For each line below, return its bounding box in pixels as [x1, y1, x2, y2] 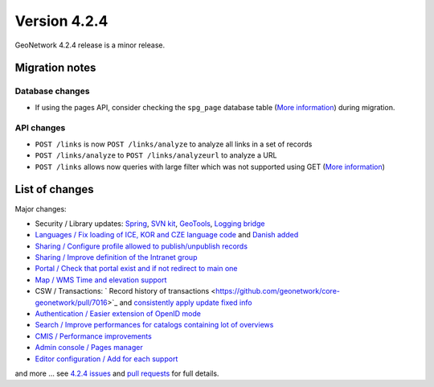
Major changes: [14, 204, 68, 213]
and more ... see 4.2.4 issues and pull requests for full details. [14, 368, 219, 378]
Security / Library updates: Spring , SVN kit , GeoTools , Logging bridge [35, 218, 265, 228]
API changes [14, 122, 66, 134]
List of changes [14, 183, 94, 196]
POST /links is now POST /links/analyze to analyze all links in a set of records [35, 139, 313, 149]
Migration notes [14, 61, 96, 75]
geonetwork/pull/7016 [35, 298, 108, 307]
